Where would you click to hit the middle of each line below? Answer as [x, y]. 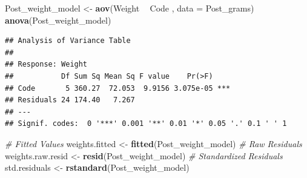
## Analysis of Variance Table [68, 41]
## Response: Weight [46, 64]
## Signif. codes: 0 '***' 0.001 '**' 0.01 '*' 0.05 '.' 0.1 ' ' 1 [146, 124]
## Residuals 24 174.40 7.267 [70, 100]
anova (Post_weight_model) [58, 20]
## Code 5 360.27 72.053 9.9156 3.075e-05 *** [118, 88]
